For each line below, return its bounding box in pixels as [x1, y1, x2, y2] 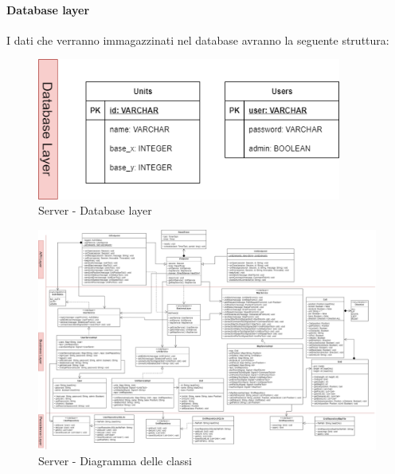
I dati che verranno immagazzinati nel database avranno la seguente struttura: [6, 31, 389, 48]
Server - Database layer [38, 202, 152, 219]
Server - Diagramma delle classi [38, 452, 192, 469]
